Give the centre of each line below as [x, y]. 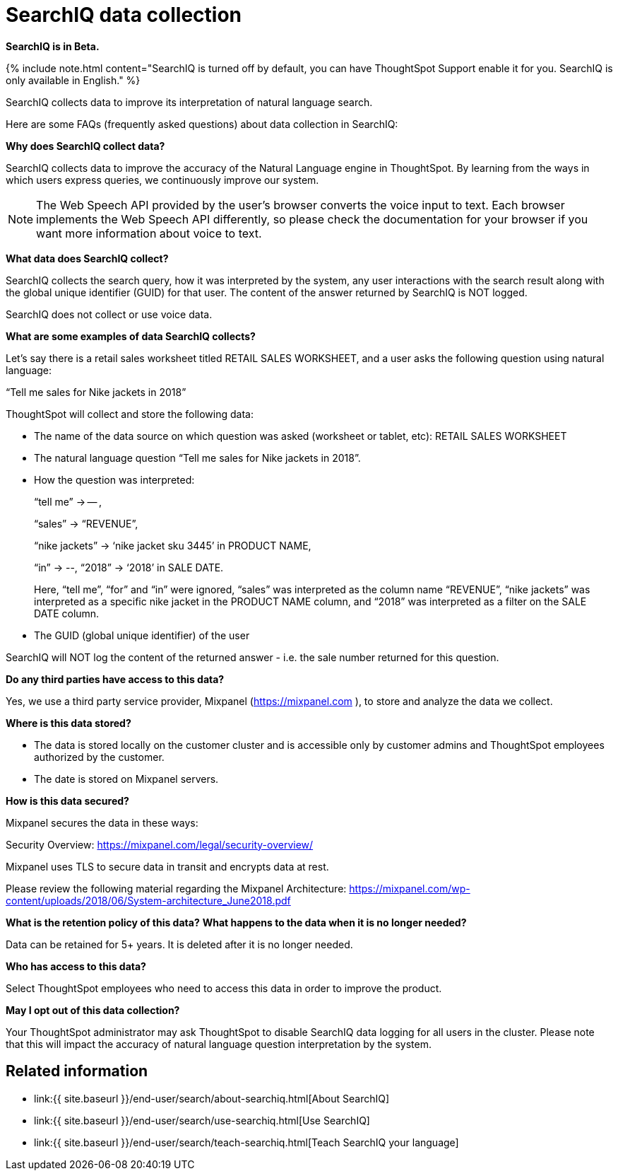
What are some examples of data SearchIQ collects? [131, 336]
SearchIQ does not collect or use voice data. [109, 314]
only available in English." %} [73, 80]
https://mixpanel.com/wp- [410, 888]
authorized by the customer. [99, 757]
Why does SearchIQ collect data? [85, 146]
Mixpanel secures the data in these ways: [102, 822]
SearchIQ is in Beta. [53, 46]
